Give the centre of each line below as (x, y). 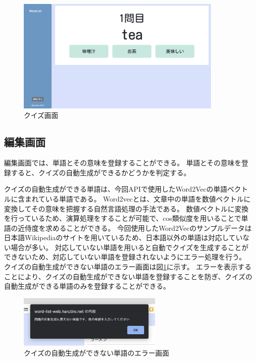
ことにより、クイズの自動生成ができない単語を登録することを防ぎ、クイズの (128, 276)
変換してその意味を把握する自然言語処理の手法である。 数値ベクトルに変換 (126, 208)
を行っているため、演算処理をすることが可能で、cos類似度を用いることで (123, 218)
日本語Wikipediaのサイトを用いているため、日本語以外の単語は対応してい (123, 237)
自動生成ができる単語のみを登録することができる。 (87, 286)
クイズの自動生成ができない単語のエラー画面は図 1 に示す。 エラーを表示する (128, 267)
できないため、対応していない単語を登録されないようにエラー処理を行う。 (125, 257)
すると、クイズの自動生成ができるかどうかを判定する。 (101, 172)
